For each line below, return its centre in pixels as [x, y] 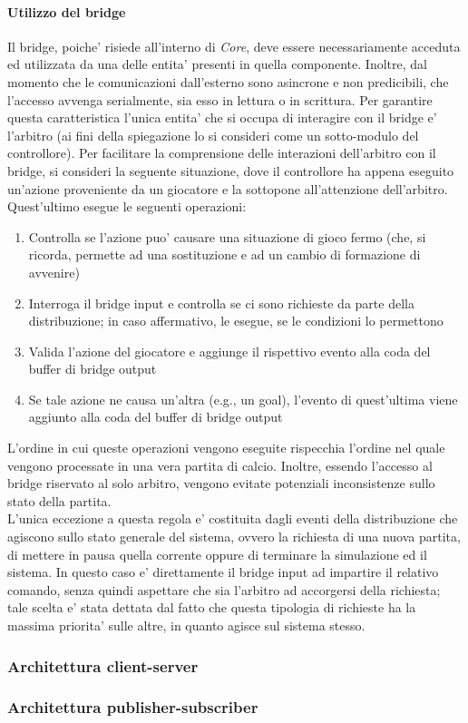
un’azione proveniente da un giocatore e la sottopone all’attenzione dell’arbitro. [228, 188]
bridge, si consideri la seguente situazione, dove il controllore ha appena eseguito [231, 170]
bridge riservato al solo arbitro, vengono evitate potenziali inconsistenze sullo [221, 483]
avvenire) [54, 272]
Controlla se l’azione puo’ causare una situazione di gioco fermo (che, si [227, 236]
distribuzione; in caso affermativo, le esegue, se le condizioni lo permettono [236, 321]
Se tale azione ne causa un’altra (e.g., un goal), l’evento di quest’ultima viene [243, 399]
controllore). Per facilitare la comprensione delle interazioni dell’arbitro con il [222, 153]
